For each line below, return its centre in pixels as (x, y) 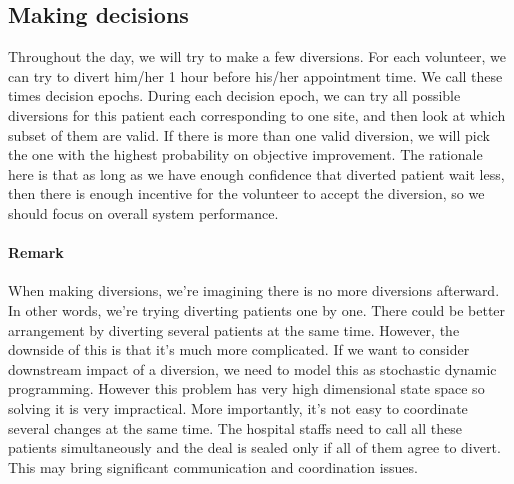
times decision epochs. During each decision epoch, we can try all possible (234, 95)
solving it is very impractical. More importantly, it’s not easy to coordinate (238, 407)
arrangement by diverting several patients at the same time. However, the (234, 329)
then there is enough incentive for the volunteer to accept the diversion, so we (246, 193)
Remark (36, 252)
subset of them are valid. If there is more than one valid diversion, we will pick (249, 134)
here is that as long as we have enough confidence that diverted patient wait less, (256, 173)
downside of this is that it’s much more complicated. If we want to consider (239, 349)
